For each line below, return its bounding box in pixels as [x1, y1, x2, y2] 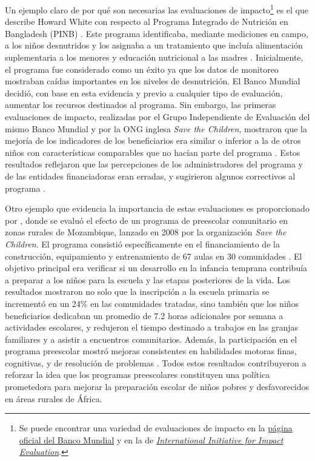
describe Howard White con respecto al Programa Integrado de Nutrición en [5, 15, 288, 28]
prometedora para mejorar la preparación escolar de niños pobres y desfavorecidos [5, 380, 310, 393]
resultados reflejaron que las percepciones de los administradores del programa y [5, 158, 303, 170]
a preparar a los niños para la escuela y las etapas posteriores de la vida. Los [5, 273, 290, 286]
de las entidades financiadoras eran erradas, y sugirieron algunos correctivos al [5, 169, 296, 182]
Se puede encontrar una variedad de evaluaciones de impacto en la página [19, 422, 293, 434]
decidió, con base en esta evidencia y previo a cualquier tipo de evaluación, [5, 86, 283, 99]
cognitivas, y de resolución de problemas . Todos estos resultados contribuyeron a [5, 356, 307, 369]
